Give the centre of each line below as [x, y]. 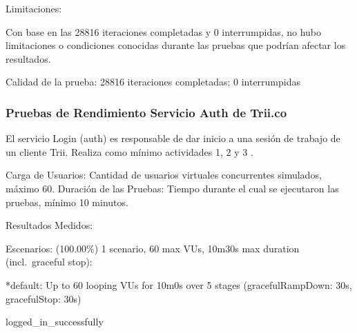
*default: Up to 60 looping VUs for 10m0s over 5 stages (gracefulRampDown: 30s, [179, 284]
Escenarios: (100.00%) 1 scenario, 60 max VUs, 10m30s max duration [153, 248]
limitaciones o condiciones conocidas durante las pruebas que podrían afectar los [176, 45]
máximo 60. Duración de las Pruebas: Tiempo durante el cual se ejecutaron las [172, 188]
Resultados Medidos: [49, 225]
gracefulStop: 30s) [44, 298]
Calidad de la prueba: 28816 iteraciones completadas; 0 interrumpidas [153, 82]
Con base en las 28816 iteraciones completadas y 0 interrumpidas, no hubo [164, 31]
